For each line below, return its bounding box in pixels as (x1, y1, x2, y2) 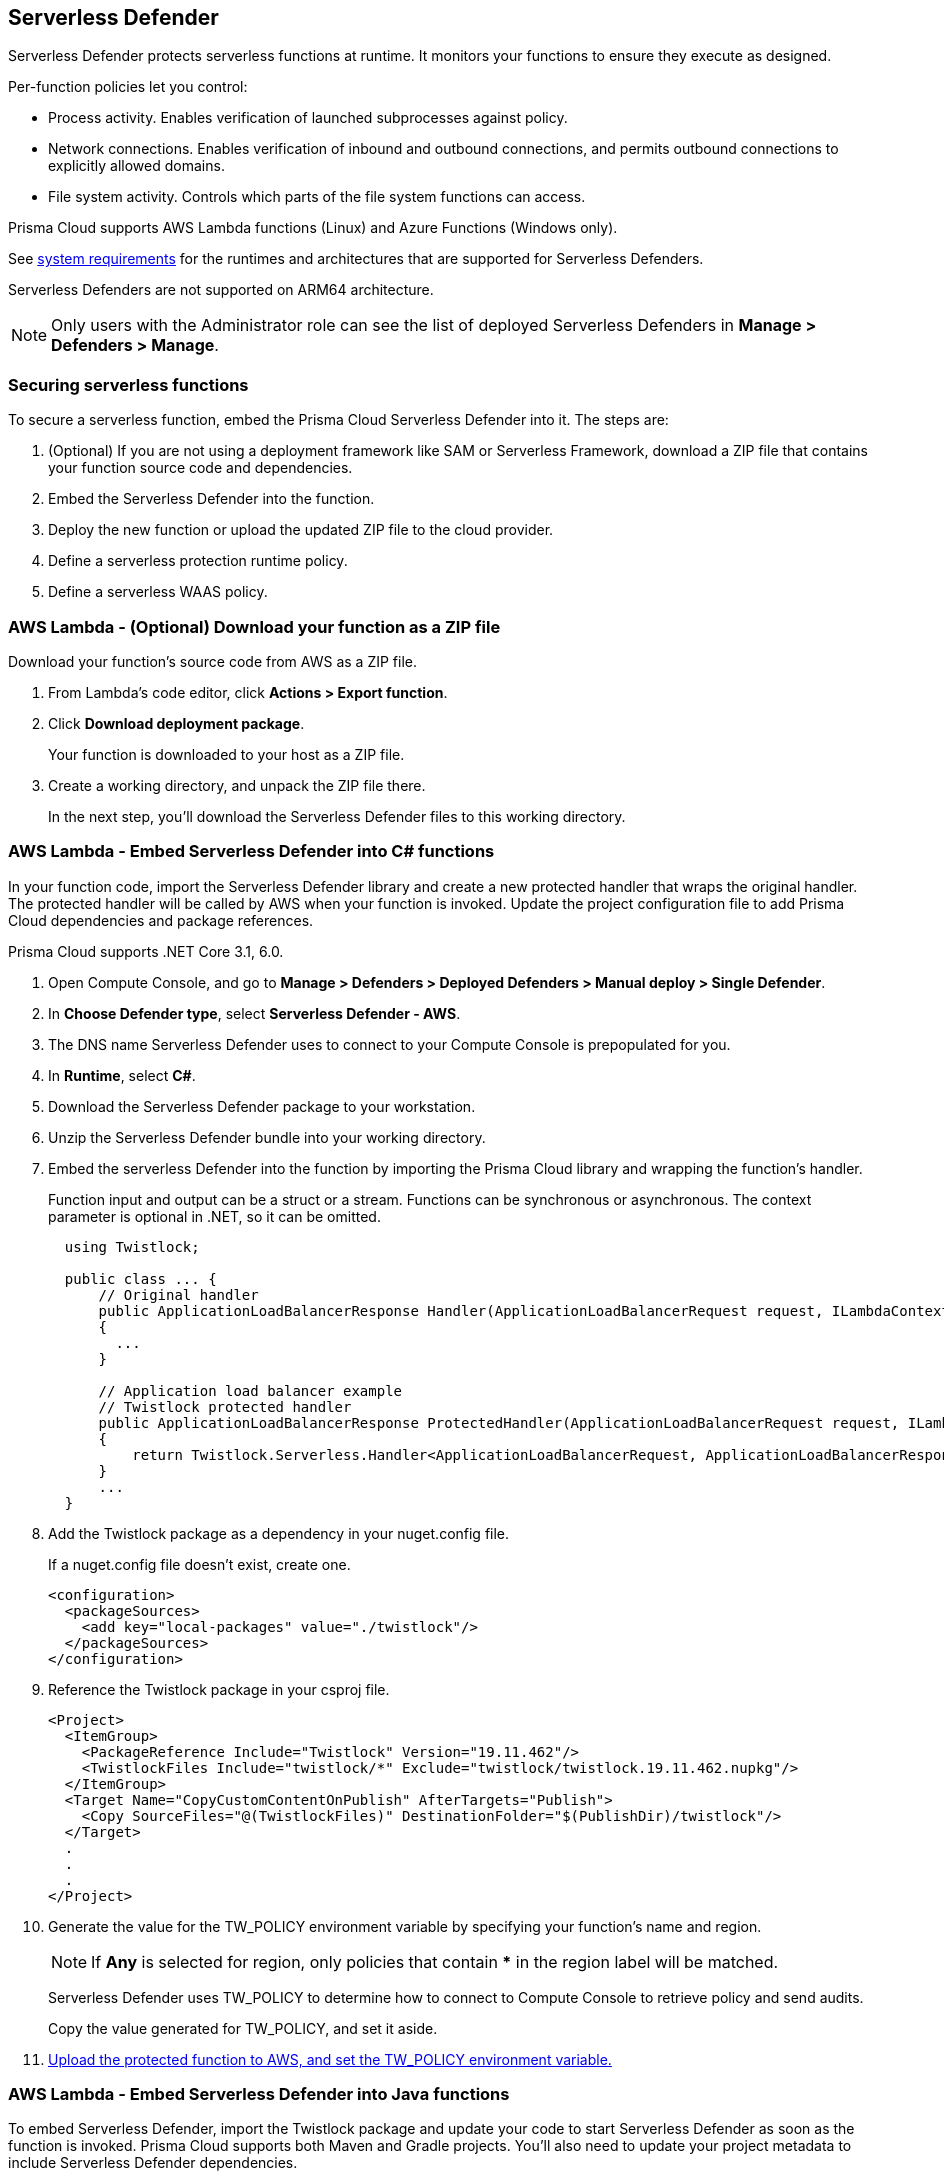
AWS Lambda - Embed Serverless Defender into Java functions (8, 2084, 510, 2105)
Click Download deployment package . (48, 714, 305, 732)
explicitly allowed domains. (48, 157, 225, 175)
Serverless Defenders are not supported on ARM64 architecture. (8, 281, 434, 299)
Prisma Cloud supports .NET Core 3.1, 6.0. (8, 942, 284, 960)
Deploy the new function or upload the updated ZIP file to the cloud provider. (48, 521, 554, 539)
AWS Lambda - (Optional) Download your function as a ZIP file (8, 616, 501, 637)
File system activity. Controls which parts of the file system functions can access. (48, 188, 586, 206)
